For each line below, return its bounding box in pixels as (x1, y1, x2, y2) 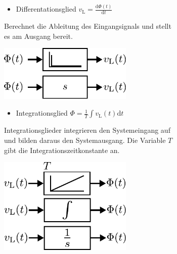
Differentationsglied (16, 4, 76, 14)
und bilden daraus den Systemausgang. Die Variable (4, 134, 166, 145)
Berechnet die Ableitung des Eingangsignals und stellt (4, 21, 171, 31)
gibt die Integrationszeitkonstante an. (4, 144, 120, 155)
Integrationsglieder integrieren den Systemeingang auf (4, 125, 170, 135)
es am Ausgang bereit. (4, 30, 73, 41)
